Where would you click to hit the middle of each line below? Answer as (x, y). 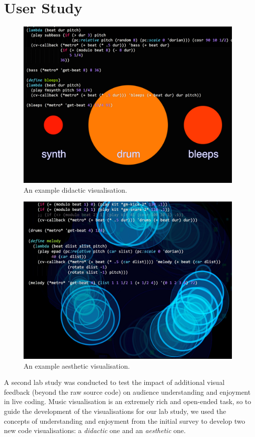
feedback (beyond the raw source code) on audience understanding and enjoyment (127, 392)
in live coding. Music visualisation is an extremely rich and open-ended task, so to (127, 401)
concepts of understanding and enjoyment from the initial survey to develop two (125, 421)
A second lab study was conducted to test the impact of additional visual (114, 382)
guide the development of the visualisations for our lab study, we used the (115, 411)
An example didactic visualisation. (75, 189)
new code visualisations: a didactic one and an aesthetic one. (95, 430)
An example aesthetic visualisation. (77, 365)
